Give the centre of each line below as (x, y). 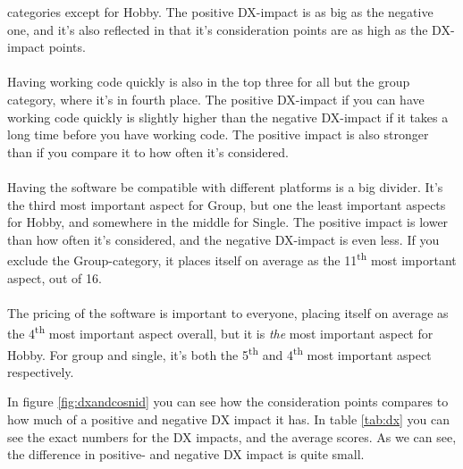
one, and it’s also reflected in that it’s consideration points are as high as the (218, 29)
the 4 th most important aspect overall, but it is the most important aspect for (220, 332)
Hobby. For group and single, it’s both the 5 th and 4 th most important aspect (219, 353)
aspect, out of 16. (55, 277)
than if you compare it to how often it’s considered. (148, 151)
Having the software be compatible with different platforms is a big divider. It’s (225, 186)
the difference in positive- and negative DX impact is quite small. (186, 454)
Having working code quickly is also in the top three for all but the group (209, 82)
